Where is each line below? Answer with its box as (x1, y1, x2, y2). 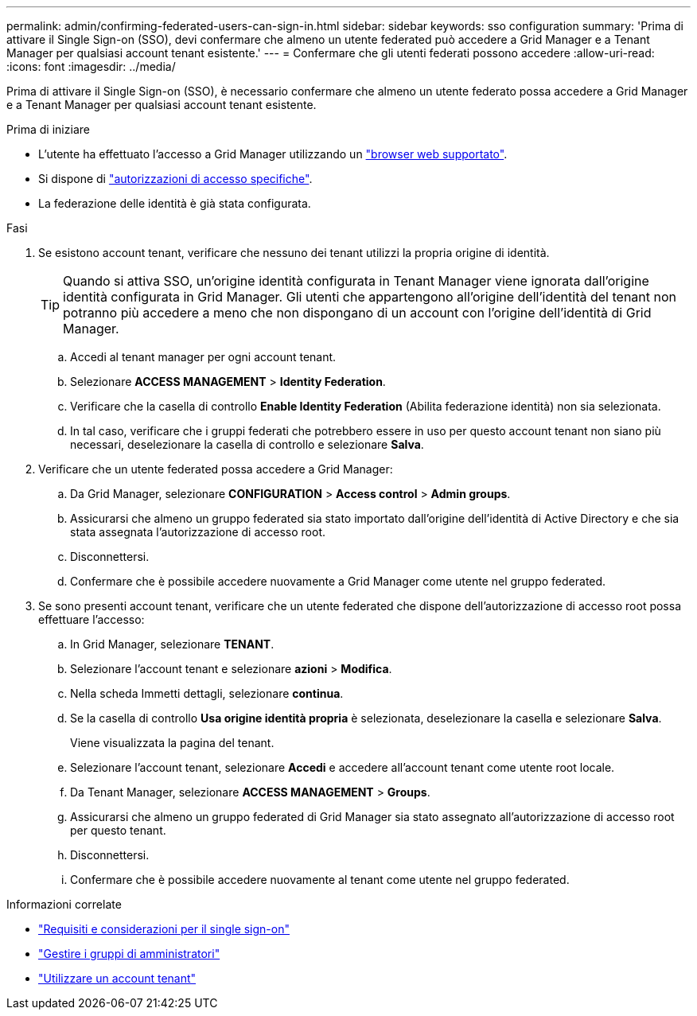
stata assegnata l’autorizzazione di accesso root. (70, 525, 326, 539)
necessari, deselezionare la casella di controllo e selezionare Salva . (70, 438, 424, 451)
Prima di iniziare (6, 123, 90, 136)
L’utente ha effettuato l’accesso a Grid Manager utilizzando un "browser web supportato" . (38, 147, 508, 161)
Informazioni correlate (6, 897, 122, 911)
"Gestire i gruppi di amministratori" (38, 947, 220, 960)
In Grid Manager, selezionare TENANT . (70, 637, 275, 651)
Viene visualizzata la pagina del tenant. (70, 736, 275, 749)
